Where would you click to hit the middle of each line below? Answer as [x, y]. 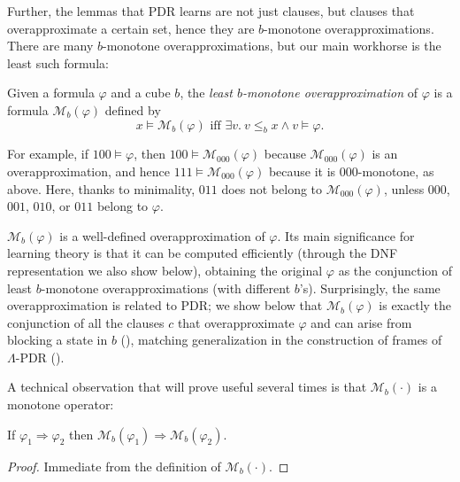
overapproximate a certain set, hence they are [131, 28]
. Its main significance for [346, 235]
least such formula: [58, 62]
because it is [302, 171]
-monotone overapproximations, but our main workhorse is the [272, 46]
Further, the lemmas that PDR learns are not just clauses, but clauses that [211, 11]
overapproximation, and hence [89, 171]
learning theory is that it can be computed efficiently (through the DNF [203, 253]
